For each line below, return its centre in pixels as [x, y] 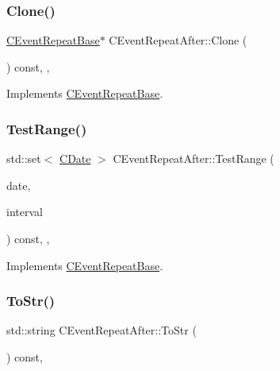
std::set [24, 158]
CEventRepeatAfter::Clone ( [178, 40]
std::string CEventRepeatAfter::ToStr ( [102, 330]
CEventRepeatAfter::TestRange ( [194, 158]
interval [25, 212]
